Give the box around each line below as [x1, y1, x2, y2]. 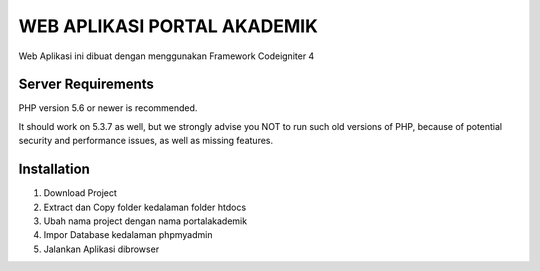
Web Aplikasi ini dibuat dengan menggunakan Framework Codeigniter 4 [18, 50, 315, 62]
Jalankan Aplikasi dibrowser [43, 243, 160, 255]
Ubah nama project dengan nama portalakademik [43, 215, 248, 227]
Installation [18, 161, 90, 178]
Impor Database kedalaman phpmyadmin [43, 229, 213, 241]
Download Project [43, 187, 117, 199]
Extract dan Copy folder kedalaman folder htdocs [43, 201, 247, 213]
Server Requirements [18, 76, 155, 93]
